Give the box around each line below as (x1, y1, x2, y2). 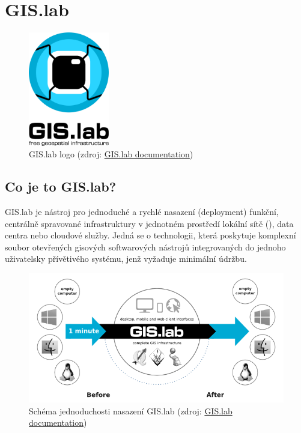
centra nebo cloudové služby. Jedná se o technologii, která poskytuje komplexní (5, 229, 296, 241)
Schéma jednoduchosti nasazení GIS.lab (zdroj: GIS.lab (29, 404, 233, 417)
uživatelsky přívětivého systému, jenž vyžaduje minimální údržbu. (5, 252, 247, 265)
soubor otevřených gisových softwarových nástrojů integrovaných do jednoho (5, 240, 286, 253)
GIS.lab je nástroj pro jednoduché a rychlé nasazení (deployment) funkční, (5, 205, 279, 218)
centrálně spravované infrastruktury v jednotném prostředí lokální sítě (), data (5, 217, 294, 229)
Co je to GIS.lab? (5, 177, 117, 196)
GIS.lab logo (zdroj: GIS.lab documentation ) (29, 148, 193, 160)
